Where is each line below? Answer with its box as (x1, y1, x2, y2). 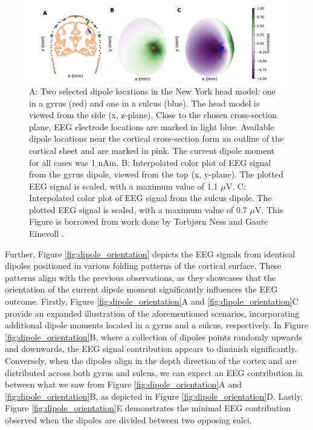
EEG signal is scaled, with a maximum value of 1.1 (29, 179, 218, 192)
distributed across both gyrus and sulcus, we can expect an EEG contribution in (5, 366, 303, 379)
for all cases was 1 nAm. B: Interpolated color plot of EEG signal (29, 156, 271, 168)
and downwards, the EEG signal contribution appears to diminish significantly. (5, 342, 297, 355)
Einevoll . (29, 227, 64, 240)
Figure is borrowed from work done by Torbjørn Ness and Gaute (29, 215, 268, 228)
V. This (254, 203, 283, 216)
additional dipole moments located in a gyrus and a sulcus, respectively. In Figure (5, 319, 308, 331)
